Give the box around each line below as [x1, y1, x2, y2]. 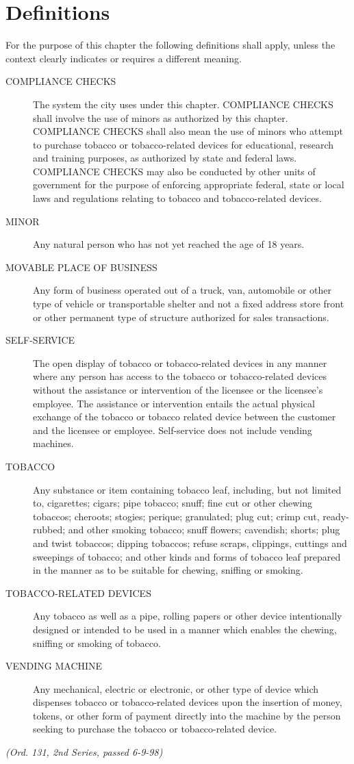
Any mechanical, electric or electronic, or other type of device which [33, 681, 319, 696]
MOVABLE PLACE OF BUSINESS [5, 259, 157, 274]
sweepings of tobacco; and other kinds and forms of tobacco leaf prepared [33, 549, 341, 563]
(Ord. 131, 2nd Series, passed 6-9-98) [5, 745, 163, 759]
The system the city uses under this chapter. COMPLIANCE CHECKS [33, 97, 333, 111]
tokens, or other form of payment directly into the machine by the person [33, 708, 341, 722]
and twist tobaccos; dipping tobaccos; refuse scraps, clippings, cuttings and [33, 535, 347, 550]
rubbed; [33, 522, 66, 537]
